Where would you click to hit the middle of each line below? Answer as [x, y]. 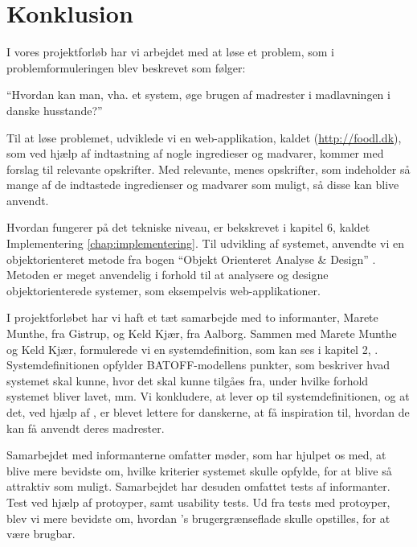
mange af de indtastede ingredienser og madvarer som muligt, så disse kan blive [203, 185]
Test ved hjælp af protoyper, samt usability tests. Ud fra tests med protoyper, [198, 502]
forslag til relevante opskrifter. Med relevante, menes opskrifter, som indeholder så [208, 169]
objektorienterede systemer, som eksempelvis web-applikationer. [164, 290]
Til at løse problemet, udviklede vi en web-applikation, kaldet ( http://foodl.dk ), [204, 137]
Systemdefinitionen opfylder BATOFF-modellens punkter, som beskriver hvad [198, 365]
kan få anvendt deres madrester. [86, 428]
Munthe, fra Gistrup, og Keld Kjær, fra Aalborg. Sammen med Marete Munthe [202, 333]
